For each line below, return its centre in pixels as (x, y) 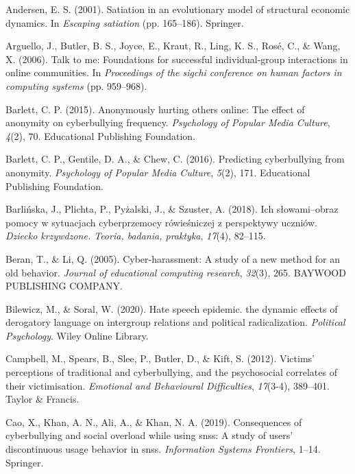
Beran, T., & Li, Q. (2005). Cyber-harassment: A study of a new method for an (173, 258)
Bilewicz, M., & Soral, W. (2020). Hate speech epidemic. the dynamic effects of (172, 308)
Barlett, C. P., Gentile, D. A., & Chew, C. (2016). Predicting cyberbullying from (175, 159)
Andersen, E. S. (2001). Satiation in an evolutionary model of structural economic (178, 9)
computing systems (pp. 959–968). (76, 85)
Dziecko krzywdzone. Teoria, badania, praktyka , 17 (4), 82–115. (136, 236)
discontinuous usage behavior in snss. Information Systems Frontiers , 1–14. (163, 449)
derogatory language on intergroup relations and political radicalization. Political (175, 322)
